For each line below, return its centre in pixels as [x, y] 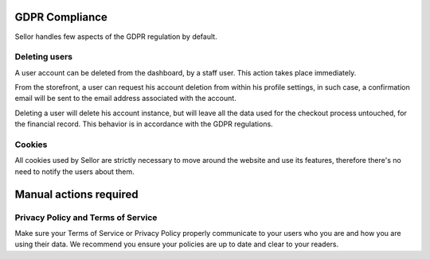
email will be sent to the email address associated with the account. [125, 99]
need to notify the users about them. [74, 172]
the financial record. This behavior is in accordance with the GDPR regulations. [144, 124]
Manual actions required [76, 194]
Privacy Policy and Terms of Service [86, 217]
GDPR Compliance [61, 17]
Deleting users [44, 57]
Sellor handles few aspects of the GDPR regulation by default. [116, 37]
